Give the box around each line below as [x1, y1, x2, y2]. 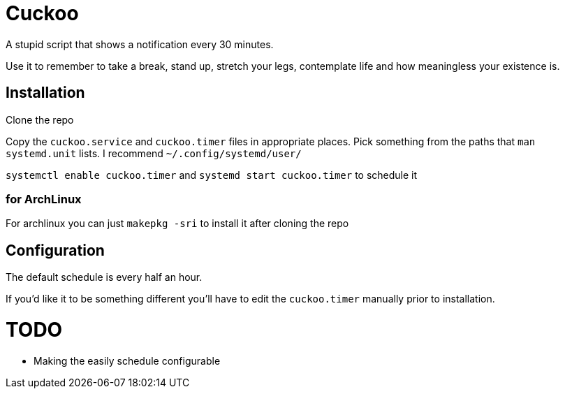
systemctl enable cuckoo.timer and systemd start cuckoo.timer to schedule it [6, 168, 418, 181]
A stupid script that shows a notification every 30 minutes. [6, 38, 274, 50]
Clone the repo [6, 113, 74, 126]
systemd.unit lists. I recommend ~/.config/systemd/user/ [6, 147, 302, 159]
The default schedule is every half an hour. [6, 271, 203, 284]
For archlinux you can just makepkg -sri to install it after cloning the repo [6, 217, 349, 230]
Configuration [6, 241, 105, 259]
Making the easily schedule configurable [34, 354, 221, 367]
